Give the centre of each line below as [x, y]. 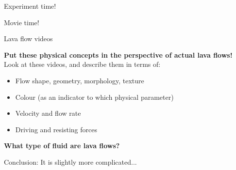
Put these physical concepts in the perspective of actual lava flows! [118, 54]
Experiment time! [30, 6]
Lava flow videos [28, 39]
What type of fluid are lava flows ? [62, 146]
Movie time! [22, 22]
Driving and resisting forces [56, 129]
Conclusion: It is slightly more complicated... [70, 162]
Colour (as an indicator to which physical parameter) [94, 97]
